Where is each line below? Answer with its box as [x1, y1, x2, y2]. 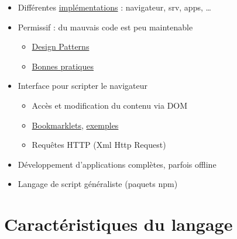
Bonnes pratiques [32, 60, 94, 72]
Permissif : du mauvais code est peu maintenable [18, 20, 193, 33]
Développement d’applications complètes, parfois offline [18, 158, 217, 170]
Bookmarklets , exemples [32, 119, 119, 131]
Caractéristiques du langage [4, 212, 233, 236]
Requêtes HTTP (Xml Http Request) [32, 138, 166, 151]
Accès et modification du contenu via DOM [32, 99, 188, 111]
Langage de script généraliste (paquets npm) [18, 178, 178, 190]
